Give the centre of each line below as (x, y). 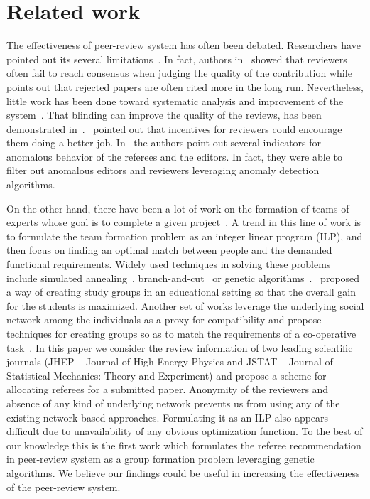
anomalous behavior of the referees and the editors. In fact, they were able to (174, 156)
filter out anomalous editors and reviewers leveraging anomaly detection (163, 170)
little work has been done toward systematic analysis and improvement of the (175, 101)
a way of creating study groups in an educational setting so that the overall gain (181, 292)
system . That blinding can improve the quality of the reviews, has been (164, 115)
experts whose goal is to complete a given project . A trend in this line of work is (184, 222)
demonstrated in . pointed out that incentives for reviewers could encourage (174, 128)
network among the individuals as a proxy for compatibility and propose (164, 320)
